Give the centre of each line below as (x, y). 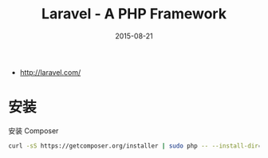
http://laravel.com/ (50, 72)
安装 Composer (33, 130)
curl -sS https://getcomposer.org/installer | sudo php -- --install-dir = (135, 146)
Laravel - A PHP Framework (134, 14)
